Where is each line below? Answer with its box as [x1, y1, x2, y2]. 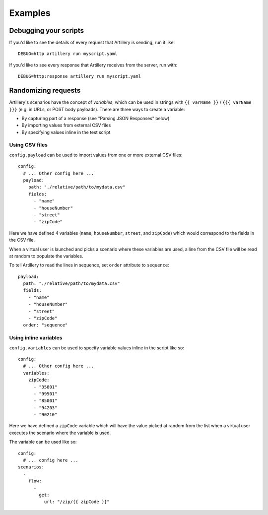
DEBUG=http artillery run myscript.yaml [18, 51, 118, 57]
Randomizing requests [9, 86, 81, 95]
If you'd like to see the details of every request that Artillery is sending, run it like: [9, 40, 175, 46]
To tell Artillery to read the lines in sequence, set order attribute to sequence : [9, 262, 170, 268]
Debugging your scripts [9, 26, 84, 35]
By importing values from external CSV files [21, 122, 111, 129]
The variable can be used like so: [9, 439, 77, 445]
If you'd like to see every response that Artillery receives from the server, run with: [9, 62, 178, 68]
